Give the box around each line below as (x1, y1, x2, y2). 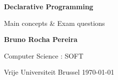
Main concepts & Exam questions (4, 18, 105, 28)
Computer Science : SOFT (4, 50, 84, 60)
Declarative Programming (4, 1, 93, 11)
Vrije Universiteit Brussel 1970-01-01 (4, 67, 115, 77)
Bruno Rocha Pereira (4, 34, 78, 44)
